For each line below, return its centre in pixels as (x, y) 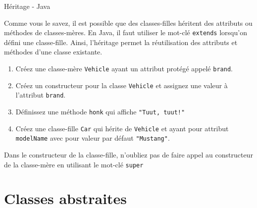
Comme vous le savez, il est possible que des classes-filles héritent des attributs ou (128, 23)
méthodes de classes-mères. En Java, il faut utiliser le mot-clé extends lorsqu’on (126, 32)
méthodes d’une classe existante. (53, 52)
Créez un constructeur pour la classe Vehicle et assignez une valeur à (122, 85)
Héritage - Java (27, 6)
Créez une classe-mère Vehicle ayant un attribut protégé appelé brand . (124, 69)
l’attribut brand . (41, 95)
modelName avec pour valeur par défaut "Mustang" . (93, 138)
